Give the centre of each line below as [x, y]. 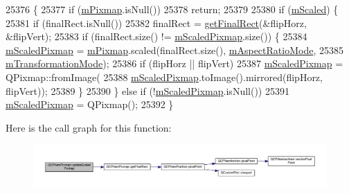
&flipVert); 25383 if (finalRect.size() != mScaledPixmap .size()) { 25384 [156, 36]
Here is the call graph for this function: [89, 127]
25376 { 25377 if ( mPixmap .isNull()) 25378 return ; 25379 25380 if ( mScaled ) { [172, 9]
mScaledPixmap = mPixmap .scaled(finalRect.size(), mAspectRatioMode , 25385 [174, 50]
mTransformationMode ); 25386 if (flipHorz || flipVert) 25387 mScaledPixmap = [174, 63]
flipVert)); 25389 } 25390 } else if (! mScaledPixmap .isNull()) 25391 [147, 90]
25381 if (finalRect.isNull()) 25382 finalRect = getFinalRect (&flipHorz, [156, 23]
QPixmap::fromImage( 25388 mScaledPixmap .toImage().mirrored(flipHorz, [164, 77]
